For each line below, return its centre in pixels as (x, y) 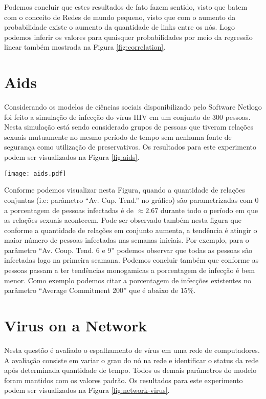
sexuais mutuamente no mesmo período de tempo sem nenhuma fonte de (118, 136)
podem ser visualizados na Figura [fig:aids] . (72, 157)
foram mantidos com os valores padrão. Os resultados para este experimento (124, 380)
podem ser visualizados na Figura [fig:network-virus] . (87, 390)
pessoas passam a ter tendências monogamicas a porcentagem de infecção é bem (130, 270)
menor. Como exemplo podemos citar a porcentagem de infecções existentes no (128, 280)
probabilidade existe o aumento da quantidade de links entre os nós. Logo (119, 27)
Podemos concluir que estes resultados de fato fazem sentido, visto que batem (126, 7)
